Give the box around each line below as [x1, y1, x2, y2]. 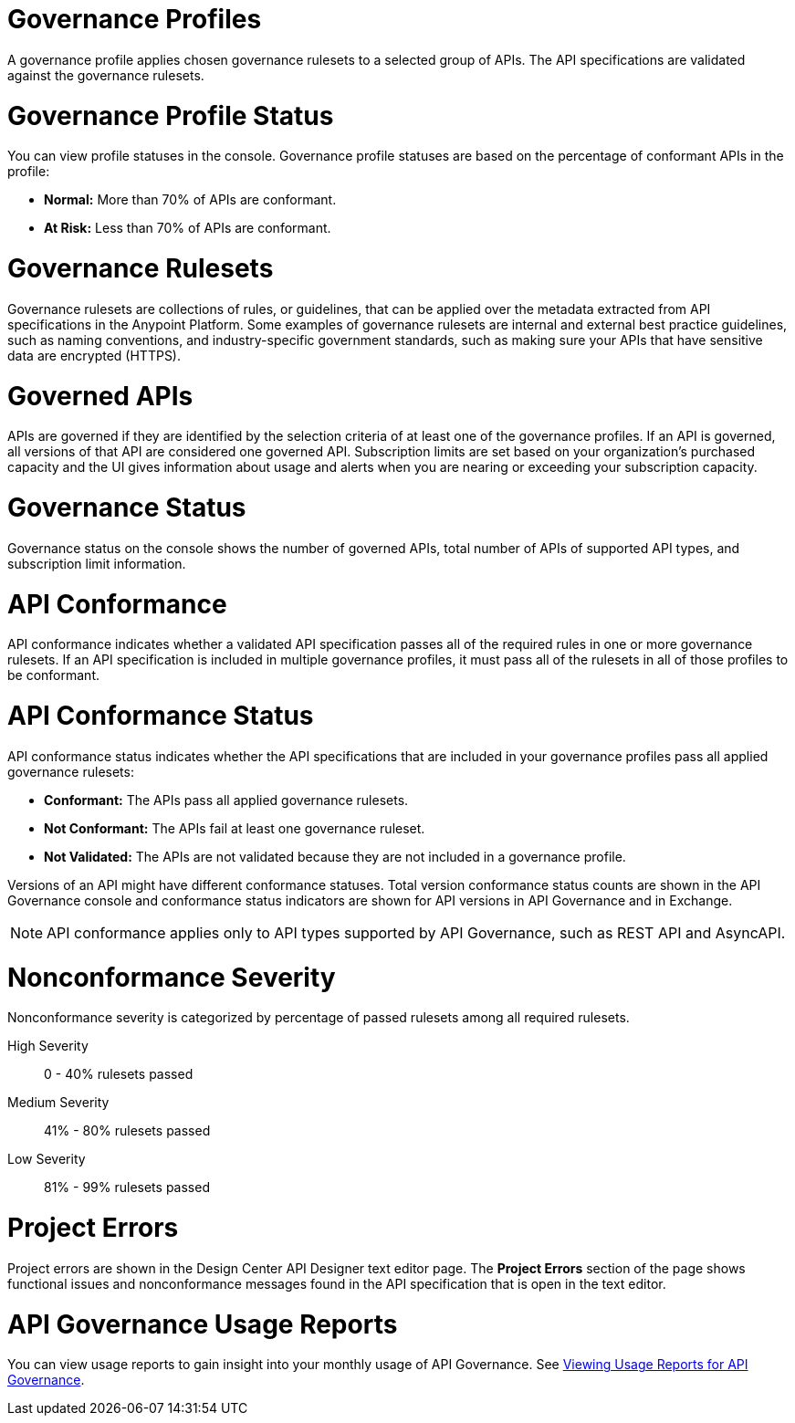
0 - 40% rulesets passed [44, 1066, 194, 1083]
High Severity [7, 1038, 89, 1054]
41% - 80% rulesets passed [44, 1123, 211, 1139]
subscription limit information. [7, 555, 186, 571]
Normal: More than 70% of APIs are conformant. [44, 192, 337, 208]
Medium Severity [7, 1094, 110, 1111]
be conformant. [7, 667, 100, 684]
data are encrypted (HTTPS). [7, 347, 182, 363]
